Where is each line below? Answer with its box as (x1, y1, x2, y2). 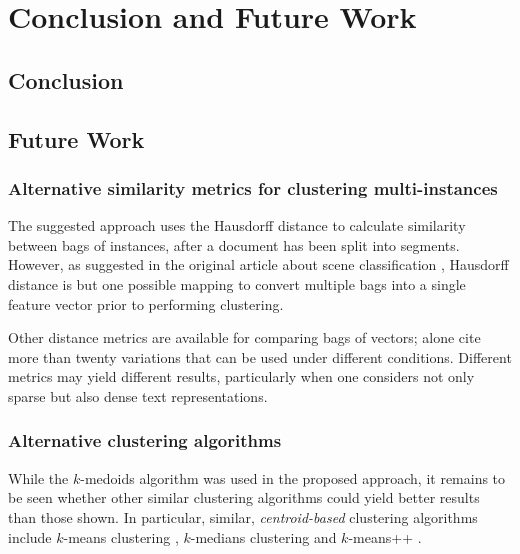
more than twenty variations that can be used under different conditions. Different (8, 346, 512, 367)
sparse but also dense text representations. (8, 385, 268, 406)
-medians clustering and (190, 526, 337, 547)
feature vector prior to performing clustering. (8, 293, 284, 314)
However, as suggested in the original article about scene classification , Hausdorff (8, 254, 509, 275)
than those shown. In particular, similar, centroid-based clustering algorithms (8, 506, 478, 527)
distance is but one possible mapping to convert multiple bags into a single (8, 273, 466, 294)
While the (8, 467, 69, 488)
